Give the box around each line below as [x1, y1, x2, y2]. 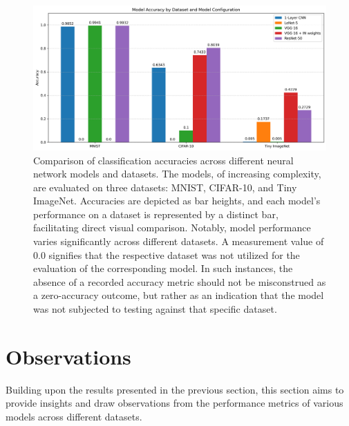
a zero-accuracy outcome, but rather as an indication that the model [33, 288, 324, 302]
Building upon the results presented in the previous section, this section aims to [6, 382, 344, 396]
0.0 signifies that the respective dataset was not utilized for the [33, 247, 300, 262]
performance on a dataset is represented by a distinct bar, [33, 206, 279, 221]
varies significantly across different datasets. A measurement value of [33, 234, 324, 249]
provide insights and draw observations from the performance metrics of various [6, 396, 343, 410]
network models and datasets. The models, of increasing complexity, [33, 166, 321, 181]
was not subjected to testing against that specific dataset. [33, 302, 277, 316]
